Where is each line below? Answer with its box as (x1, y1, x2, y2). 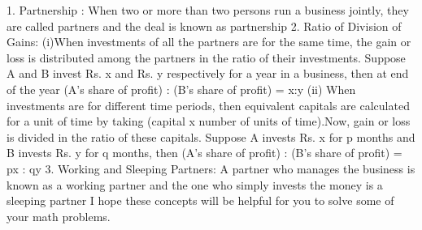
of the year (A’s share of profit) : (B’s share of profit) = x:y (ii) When (7, 80, 356, 97)
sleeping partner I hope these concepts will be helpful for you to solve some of (7, 192, 394, 209)
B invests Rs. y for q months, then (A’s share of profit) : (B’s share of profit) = (7, 144, 402, 161)
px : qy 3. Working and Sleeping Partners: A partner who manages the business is (7, 160, 415, 177)
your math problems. (7, 207, 111, 224)
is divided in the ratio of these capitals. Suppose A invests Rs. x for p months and (7, 128, 415, 145)
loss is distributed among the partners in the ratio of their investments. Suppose (7, 49, 406, 66)
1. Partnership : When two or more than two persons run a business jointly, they (7, 2, 409, 18)
